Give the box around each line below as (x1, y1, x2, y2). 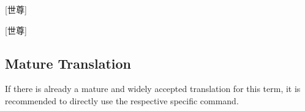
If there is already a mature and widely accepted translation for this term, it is (5, 82, 301, 95)
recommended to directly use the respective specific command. (5, 94, 239, 107)
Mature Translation (5, 53, 131, 72)
